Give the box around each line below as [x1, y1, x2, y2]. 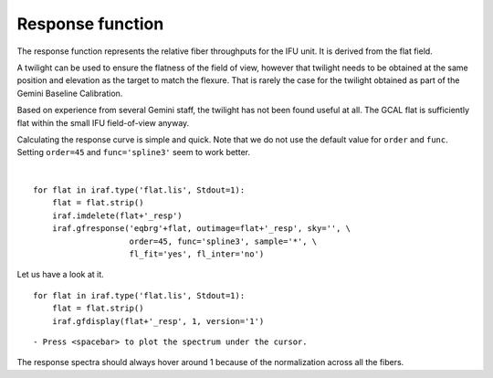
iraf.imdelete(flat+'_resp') [51, 210, 183, 221]
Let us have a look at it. [16, 269, 104, 280]
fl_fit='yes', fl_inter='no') [129, 249, 265, 259]
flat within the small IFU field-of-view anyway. [16, 117, 190, 128]
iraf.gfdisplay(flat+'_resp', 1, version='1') [51, 316, 265, 326]
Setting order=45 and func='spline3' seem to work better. [16, 147, 251, 158]
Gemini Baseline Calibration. [16, 88, 123, 99]
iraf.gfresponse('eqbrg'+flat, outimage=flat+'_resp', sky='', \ [51, 224, 351, 234]
